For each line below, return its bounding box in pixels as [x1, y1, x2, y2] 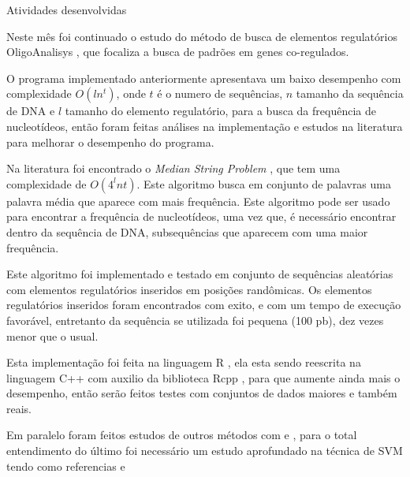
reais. [6, 400, 32, 416]
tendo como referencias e [6, 457, 125, 474]
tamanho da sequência [296, 85, 404, 102]
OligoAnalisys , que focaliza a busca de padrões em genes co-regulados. [6, 43, 349, 60]
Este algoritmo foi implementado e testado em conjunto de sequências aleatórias [6, 266, 393, 282]
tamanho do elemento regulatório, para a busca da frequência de [65, 102, 376, 119]
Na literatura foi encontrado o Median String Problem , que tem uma [6, 160, 341, 177]
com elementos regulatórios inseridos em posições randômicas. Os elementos [6, 281, 372, 297]
